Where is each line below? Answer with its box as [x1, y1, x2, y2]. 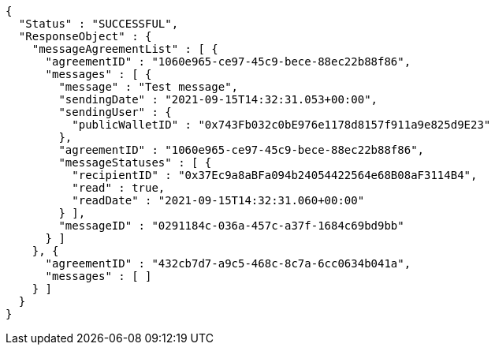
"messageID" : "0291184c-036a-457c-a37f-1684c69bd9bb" [58, 219, 404, 232]
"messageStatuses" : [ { [58, 156, 212, 169]
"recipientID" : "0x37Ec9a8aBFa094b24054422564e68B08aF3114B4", [72, 169, 478, 181]
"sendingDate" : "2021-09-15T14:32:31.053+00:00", [58, 93, 378, 106]
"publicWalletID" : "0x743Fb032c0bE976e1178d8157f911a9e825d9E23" [72, 118, 491, 131]
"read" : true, [72, 181, 166, 194]
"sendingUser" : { [58, 106, 172, 118]
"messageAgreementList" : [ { [32, 43, 218, 55]
